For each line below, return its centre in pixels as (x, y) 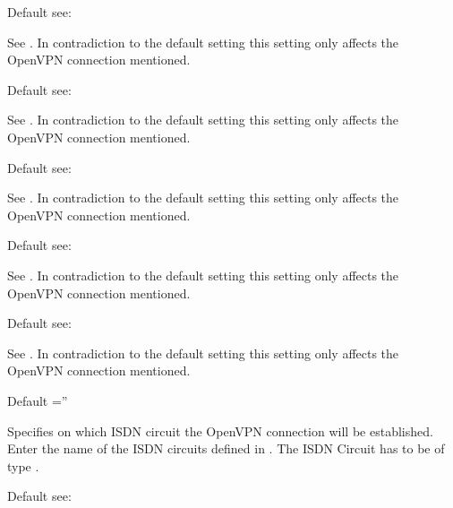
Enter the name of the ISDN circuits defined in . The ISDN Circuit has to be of (226, 448)
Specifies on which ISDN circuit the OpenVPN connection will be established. (220, 431)
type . (23, 465)
